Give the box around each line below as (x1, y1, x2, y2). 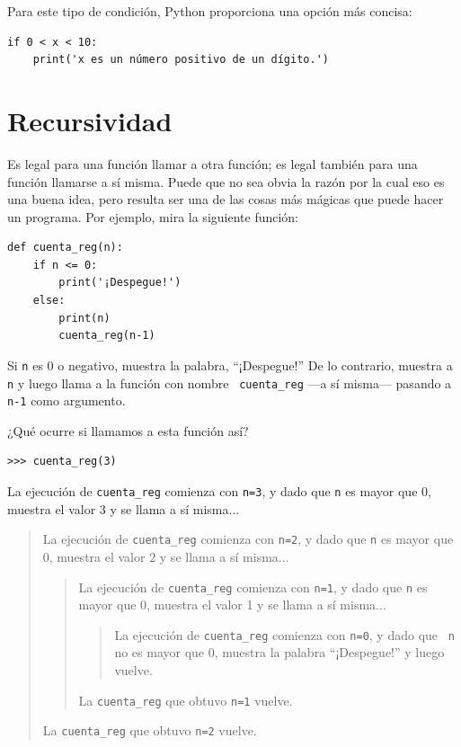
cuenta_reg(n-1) (58, 329, 155, 342)
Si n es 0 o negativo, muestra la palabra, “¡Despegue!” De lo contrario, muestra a (7, 355, 453, 374)
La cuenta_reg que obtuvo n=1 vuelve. (78, 690, 293, 709)
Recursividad (7, 102, 173, 138)
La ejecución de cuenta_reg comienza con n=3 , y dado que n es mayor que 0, (7, 482, 431, 500)
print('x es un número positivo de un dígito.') (32, 53, 329, 67)
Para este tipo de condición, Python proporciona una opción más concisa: (7, 2, 412, 20)
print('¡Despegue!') (58, 276, 182, 289)
